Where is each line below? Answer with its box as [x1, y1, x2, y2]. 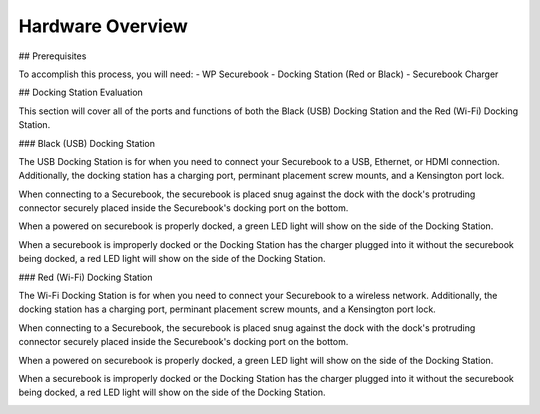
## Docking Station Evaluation [18, 86, 144, 99]
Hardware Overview [18, 15, 189, 37]
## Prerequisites [18, 50, 87, 62]
